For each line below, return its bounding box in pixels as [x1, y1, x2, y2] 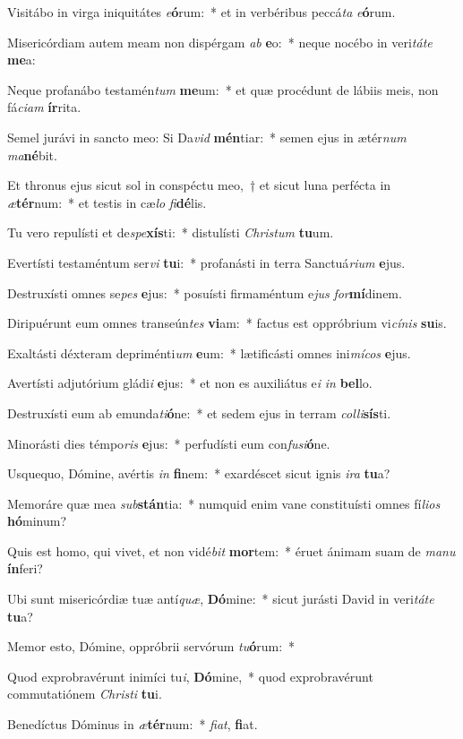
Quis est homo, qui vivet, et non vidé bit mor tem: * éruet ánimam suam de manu [7, 541, 456, 560]
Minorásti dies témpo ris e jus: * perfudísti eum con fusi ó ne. [7, 434, 330, 452]
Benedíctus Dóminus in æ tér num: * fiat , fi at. [7, 715, 258, 734]
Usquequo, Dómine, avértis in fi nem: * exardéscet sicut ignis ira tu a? [7, 464, 390, 483]
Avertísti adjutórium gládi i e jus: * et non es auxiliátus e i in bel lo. [7, 374, 373, 392]
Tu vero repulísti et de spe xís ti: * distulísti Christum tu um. [7, 223, 334, 242]
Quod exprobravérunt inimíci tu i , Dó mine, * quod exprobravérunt [7, 666, 373, 685]
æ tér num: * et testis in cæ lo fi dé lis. [7, 193, 207, 211]
